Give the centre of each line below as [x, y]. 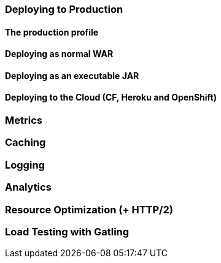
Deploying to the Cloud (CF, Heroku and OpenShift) [111, 97]
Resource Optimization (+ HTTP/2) [89, 209]
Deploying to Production [64, 9]
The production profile [52, 32]
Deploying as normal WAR [59, 54]
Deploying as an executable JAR [72, 75]
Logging [25, 165]
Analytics [28, 187]
